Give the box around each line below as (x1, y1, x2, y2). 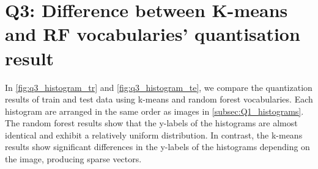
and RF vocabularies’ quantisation (5, 21, 300, 46)
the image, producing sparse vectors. (5, 153, 142, 165)
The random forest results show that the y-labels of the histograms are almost (5, 117, 298, 129)
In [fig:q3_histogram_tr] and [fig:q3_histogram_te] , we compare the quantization (5, 81, 312, 93)
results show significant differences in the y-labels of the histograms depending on (5, 140, 310, 153)
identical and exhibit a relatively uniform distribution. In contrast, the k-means (5, 128, 303, 141)
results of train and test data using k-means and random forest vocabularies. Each (5, 93, 313, 106)
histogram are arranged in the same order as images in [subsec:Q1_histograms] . (5, 104, 304, 117)
